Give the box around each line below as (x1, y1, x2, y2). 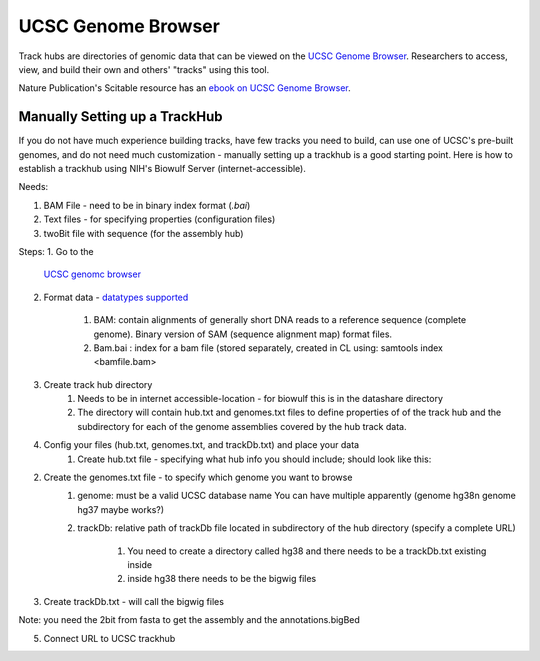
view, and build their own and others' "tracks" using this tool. (18, 63, 270, 75)
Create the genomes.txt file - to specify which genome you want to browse (43, 471, 353, 484)
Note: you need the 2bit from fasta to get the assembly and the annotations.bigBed (18, 614, 360, 626)
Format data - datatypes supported (43, 291, 189, 303)
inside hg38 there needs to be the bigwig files (127, 573, 317, 585)
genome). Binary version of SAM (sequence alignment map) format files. (93, 328, 393, 340)
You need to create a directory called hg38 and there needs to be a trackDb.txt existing (127, 545, 487, 557)
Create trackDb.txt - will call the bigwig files (43, 595, 225, 607)
